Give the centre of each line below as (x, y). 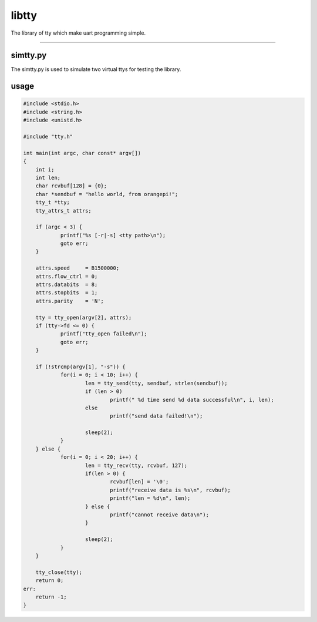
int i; (45, 169)
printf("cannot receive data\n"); (159, 515)
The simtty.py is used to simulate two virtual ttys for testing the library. (96, 69)
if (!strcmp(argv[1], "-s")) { (80, 367)
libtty (24, 15)
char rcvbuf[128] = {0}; (71, 186)
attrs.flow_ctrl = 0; (67, 276)
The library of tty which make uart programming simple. (78, 33)
